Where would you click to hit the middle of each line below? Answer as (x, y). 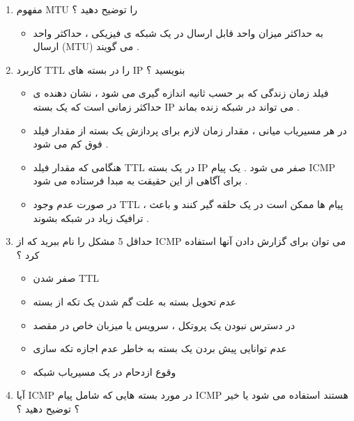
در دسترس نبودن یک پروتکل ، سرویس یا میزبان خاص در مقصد (164, 325)
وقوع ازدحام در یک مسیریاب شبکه (105, 371)
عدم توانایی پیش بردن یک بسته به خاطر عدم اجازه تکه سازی (160, 348)
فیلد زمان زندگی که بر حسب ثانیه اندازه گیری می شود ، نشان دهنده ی (181, 93)
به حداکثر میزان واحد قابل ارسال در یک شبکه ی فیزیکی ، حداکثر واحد (178, 32)
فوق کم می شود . (71, 144)
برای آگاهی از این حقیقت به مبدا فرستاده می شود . (140, 181)
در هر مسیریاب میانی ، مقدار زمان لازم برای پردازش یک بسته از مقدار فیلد (190, 130)
